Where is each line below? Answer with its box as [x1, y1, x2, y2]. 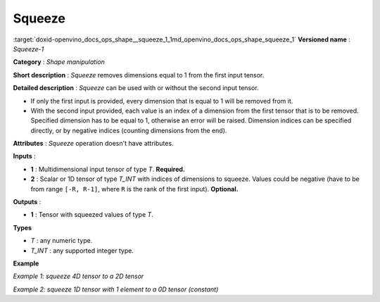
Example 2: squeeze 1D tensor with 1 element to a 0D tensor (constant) [13, 285, 219, 294]
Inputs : [13, 152, 37, 161]
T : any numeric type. [30, 237, 93, 245]
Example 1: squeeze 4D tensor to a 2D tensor [13, 272, 144, 281]
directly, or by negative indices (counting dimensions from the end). [30, 126, 227, 134]
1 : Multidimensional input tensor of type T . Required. [30, 165, 186, 173]
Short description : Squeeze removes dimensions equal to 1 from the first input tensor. [13, 70, 265, 79]
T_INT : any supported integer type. [30, 246, 134, 255]
